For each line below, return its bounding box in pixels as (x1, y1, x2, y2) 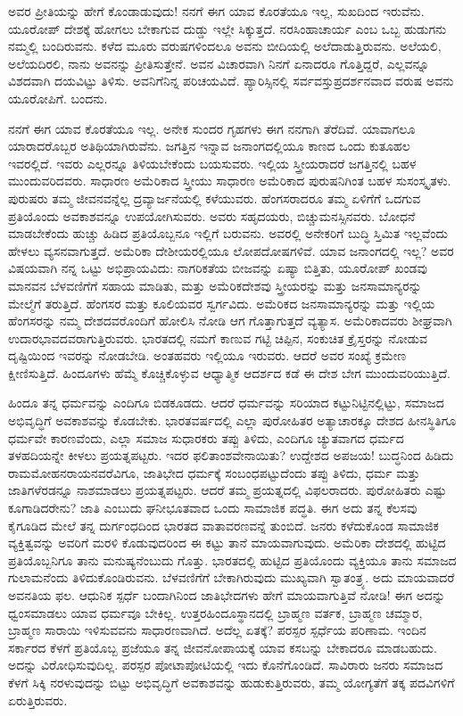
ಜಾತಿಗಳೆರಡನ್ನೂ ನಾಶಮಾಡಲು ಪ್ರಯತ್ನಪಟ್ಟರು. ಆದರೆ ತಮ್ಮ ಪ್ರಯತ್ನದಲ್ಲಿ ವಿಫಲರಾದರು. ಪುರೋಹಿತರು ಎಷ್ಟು (8, 481, 447, 499)
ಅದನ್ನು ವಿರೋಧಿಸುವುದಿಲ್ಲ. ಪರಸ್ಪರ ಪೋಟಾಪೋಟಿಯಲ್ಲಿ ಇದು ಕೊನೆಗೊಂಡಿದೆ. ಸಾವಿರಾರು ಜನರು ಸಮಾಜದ (8, 655, 443, 674)
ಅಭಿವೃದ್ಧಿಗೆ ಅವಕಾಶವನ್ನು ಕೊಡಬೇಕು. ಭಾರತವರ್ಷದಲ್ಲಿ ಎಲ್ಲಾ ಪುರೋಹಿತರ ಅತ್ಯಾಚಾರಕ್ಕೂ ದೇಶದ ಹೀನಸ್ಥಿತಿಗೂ (8, 411, 457, 430)
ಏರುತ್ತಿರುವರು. (8, 690, 68, 709)
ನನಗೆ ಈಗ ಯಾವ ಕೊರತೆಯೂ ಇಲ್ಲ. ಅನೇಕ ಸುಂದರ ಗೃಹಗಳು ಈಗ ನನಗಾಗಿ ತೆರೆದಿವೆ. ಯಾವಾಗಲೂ (8, 119, 416, 137)
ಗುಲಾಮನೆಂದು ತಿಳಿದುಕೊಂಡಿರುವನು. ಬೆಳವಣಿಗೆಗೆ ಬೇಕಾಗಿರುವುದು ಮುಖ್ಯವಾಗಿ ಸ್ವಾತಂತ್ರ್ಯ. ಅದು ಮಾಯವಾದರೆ (8, 568, 455, 587)
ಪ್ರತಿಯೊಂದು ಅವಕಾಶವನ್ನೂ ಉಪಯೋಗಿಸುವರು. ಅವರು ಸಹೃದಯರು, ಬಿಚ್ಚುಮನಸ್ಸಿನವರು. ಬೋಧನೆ (8, 206, 416, 225)
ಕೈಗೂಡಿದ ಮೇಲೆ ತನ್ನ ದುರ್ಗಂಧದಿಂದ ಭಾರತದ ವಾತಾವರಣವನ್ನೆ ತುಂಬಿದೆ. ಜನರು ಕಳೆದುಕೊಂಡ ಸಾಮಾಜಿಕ (8, 515, 439, 534)
